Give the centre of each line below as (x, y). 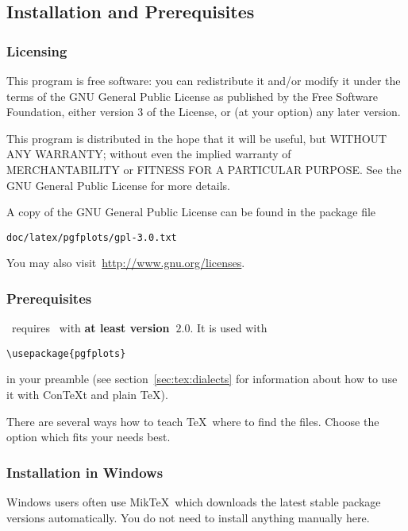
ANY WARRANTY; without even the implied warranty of (149, 154)
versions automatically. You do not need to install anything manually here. (188, 517)
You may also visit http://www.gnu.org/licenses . (126, 263)
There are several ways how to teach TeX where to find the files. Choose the (193, 421)
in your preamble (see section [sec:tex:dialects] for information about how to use (202, 379)
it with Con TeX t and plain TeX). (87, 395)
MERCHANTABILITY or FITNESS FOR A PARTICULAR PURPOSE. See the (204, 169)
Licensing (37, 50)
